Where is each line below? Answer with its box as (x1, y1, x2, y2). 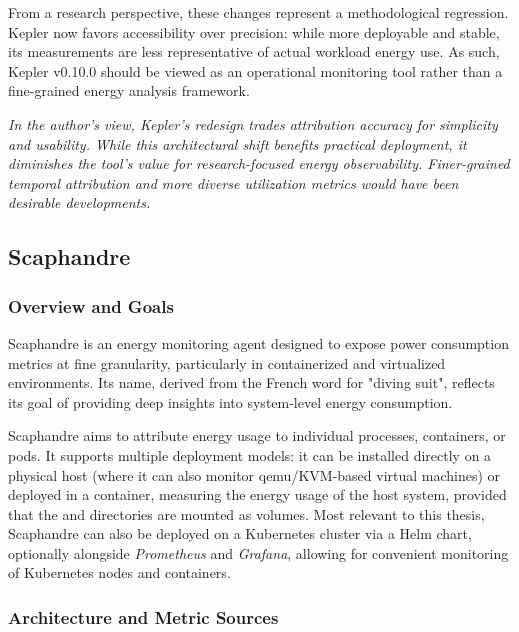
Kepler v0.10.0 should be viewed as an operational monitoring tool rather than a (8, 60, 503, 81)
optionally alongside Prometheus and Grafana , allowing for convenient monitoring (8, 542, 509, 563)
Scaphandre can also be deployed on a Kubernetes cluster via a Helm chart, (8, 523, 472, 544)
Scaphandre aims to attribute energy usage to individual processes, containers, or (8, 425, 506, 446)
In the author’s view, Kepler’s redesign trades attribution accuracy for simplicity (8, 113, 498, 134)
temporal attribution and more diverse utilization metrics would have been (8, 172, 459, 193)
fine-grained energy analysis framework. (8, 80, 250, 101)
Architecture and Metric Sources (8, 604, 279, 629)
